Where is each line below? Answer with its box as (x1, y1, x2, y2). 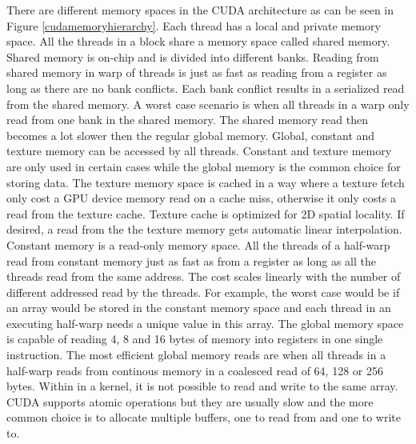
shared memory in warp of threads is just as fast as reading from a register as (6, 64, 387, 81)
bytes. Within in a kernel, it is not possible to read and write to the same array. (6, 378, 398, 394)
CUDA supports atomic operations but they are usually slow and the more (6, 393, 374, 410)
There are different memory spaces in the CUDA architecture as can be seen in (6, 2, 394, 18)
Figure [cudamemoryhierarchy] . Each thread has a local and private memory (6, 17, 381, 34)
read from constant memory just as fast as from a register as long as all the (6, 252, 377, 269)
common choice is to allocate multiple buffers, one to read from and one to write (6, 409, 401, 426)
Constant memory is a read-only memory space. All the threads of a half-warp (6, 236, 390, 253)
